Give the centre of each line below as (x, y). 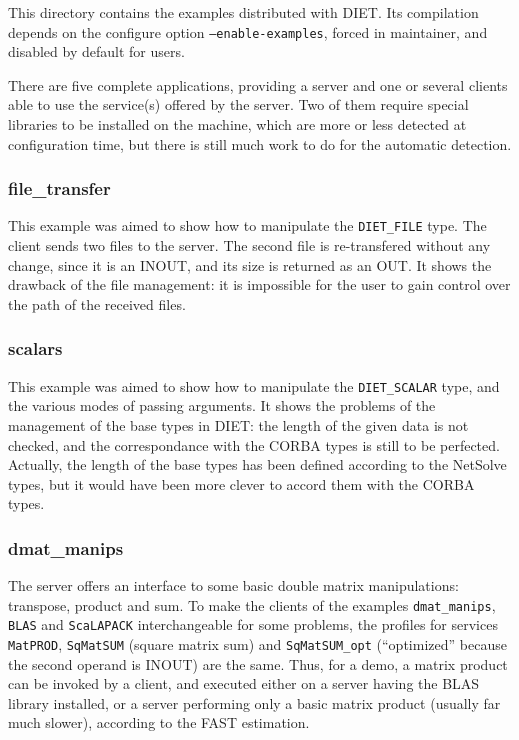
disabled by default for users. (96, 51)
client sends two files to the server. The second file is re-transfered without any (249, 245)
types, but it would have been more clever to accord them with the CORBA (241, 483)
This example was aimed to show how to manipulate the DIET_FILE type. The (247, 225)
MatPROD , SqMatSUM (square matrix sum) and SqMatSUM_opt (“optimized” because (257, 644)
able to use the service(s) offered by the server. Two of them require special (238, 104)
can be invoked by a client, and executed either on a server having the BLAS (244, 683)
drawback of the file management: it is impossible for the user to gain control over (259, 284)
